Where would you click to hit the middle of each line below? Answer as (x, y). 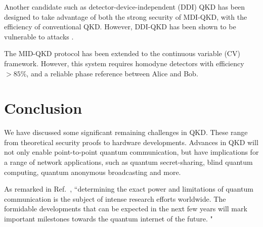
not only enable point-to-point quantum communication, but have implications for (131, 152)
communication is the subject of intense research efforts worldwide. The (115, 198)
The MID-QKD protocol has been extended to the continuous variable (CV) (122, 53)
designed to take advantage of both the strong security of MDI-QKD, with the (126, 16)
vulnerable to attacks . (39, 36)
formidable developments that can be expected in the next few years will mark (126, 209)
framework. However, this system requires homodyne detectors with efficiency (124, 63)
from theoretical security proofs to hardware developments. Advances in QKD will (131, 142)
